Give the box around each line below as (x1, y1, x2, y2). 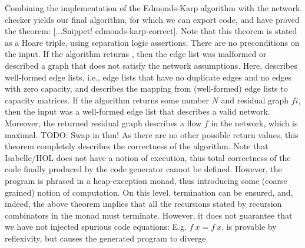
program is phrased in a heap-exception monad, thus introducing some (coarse (5, 174, 287, 186)
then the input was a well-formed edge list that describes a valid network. (5, 105, 270, 118)
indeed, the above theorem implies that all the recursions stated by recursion (5, 197, 282, 210)
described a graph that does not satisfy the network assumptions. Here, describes (5, 59, 297, 71)
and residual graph (221, 93, 289, 106)
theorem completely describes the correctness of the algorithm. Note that (5, 140, 268, 152)
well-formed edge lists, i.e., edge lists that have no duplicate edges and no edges (5, 71, 291, 83)
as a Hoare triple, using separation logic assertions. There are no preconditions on (5, 36, 300, 48)
